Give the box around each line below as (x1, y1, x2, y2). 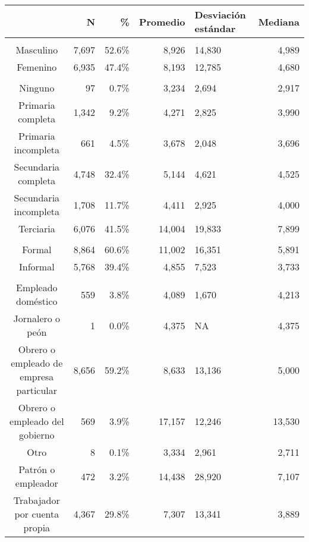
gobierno (19, 428, 55, 442)
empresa (20, 370, 54, 383)
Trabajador (13, 493, 60, 507)
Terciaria (18, 222, 55, 235)
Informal (19, 260, 55, 273)
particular (16, 383, 58, 397)
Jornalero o (13, 311, 61, 325)
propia (23, 521, 51, 534)
